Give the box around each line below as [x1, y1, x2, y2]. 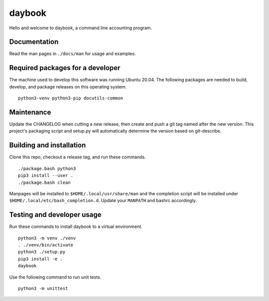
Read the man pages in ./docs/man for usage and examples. [9, 51, 136, 57]
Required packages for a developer [9, 64, 121, 72]
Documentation [9, 38, 59, 46]
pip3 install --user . [18, 173, 74, 178]
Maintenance [9, 108, 51, 116]
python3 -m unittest [18, 286, 68, 291]
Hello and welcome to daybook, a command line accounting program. [9, 25, 152, 31]
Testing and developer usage [9, 211, 102, 219]
